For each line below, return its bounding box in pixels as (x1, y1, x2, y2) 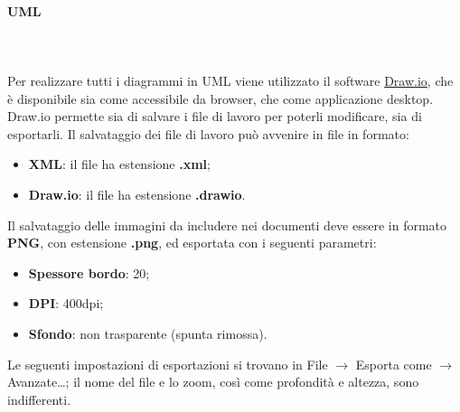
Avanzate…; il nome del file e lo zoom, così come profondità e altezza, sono (7, 372, 419, 391)
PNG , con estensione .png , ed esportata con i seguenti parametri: (7, 233, 377, 252)
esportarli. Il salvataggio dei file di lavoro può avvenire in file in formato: (7, 124, 409, 143)
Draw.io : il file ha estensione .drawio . (28, 184, 246, 203)
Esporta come (355, 354, 432, 373)
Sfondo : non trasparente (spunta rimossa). (28, 323, 268, 342)
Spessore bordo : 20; (28, 263, 150, 282)
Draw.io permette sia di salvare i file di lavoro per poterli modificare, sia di (7, 107, 422, 126)
